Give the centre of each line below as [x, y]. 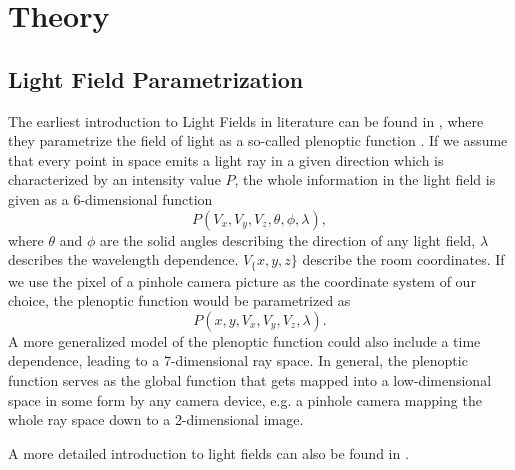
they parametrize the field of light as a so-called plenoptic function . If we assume [258, 140]
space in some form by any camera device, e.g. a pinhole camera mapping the [245, 399]
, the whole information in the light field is [365, 179]
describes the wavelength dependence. [123, 259]
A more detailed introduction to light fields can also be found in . [208, 452]
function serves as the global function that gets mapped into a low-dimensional [250, 379]
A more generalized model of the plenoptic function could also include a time [244, 340]
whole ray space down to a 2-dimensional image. [156, 419]
